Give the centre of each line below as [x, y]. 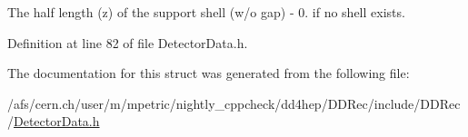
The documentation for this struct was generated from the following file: [209, 73]
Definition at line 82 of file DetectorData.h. [128, 42]
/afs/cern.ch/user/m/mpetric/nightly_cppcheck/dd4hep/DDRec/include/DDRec [234, 103]
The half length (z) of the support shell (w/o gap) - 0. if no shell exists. [206, 12]
